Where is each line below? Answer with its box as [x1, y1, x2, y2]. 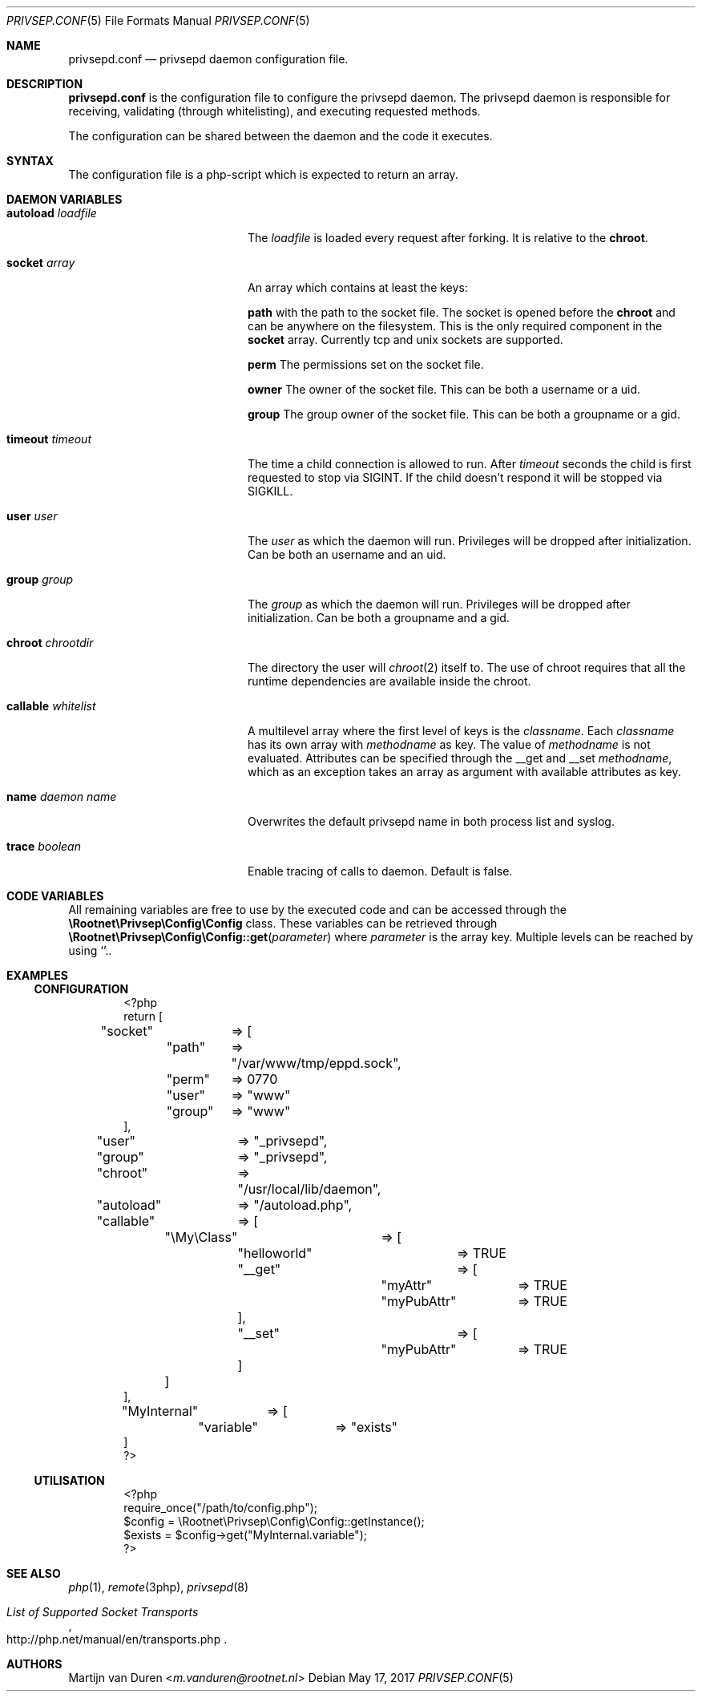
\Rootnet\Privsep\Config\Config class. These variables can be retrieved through [68, 916, 498, 930]
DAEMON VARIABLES [6, 192, 123, 206]
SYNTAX [6, 154, 54, 168]
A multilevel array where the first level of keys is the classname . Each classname [248, 724, 675, 738]
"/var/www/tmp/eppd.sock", [231, 1055, 401, 1071]
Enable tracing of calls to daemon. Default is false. [248, 864, 513, 878]
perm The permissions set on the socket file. [248, 358, 484, 371]
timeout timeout [6, 432, 92, 446]
